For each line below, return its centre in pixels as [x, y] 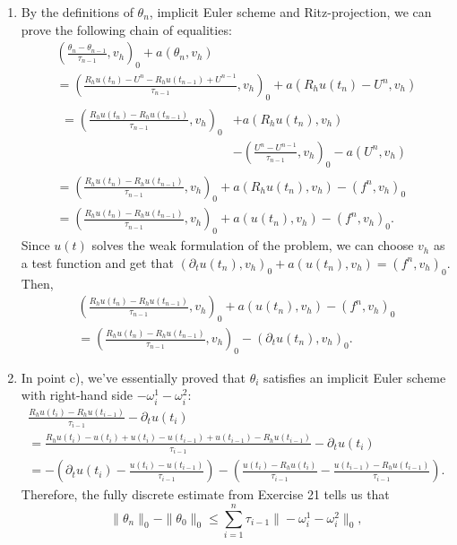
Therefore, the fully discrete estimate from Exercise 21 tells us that [205, 494]
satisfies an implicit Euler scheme [355, 377]
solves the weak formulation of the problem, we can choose [253, 245]
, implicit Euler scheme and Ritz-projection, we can [290, 12]
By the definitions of [77, 12]
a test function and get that [97, 262]
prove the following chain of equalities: [126, 29]
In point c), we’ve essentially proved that [134, 377]
